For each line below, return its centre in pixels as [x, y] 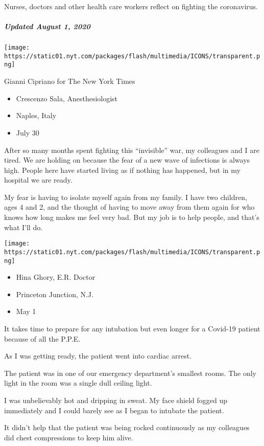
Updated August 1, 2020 [47, 26]
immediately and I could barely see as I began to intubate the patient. [114, 410]
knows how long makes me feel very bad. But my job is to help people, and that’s [132, 217]
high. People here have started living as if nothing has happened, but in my [122, 170]
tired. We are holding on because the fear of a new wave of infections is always [127, 160]
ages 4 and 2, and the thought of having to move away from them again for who [129, 207]
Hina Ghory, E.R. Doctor [56, 277]
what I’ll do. [23, 227]
